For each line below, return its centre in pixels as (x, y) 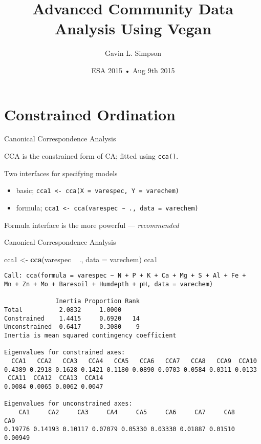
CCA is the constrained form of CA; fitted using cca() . (91, 156)
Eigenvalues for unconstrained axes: (68, 404)
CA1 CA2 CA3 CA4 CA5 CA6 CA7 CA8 (127, 412)
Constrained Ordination (90, 114)
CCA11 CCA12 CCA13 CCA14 (56, 378)
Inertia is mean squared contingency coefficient (90, 335)
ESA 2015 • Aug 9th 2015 (133, 70)
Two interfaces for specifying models (61, 173)
